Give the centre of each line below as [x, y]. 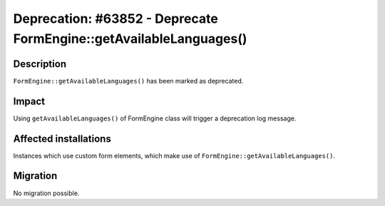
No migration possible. [46, 193]
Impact [29, 101]
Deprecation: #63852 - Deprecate [116, 19]
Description [40, 64]
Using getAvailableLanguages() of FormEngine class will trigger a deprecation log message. [155, 118]
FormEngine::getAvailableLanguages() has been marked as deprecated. [128, 81]
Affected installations [62, 139]
